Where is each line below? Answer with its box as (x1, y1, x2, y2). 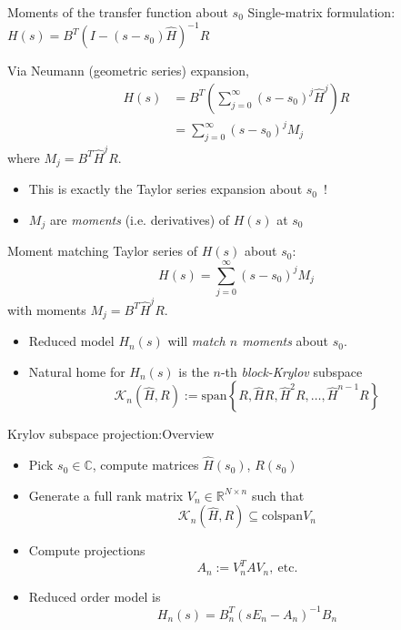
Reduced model (28, 331, 115, 351)
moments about (242, 331, 328, 351)
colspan (261, 510, 304, 523)
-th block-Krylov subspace (220, 361, 363, 381)
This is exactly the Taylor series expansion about (28, 179, 303, 198)
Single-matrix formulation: (247, 3, 396, 21)
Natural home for (28, 361, 125, 381)
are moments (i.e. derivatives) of (49, 209, 230, 229)
